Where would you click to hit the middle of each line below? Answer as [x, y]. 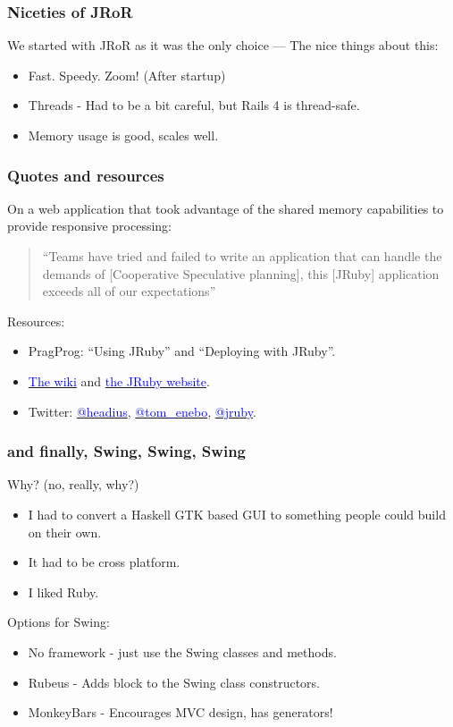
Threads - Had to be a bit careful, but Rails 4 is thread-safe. [194, 105]
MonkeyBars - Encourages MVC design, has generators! [180, 712]
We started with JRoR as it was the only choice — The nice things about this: [223, 45]
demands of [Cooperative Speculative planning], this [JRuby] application [241, 273]
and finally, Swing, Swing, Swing [126, 451]
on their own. [65, 532]
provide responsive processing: [89, 226]
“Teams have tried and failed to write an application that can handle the [242, 256]
